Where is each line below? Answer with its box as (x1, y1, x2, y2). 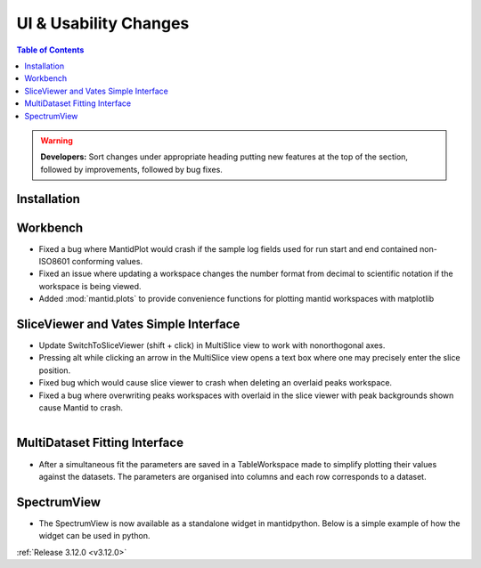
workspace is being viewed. (38, 280, 142, 291)
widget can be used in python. (38, 531, 151, 541)
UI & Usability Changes (16, 13, 190, 33)
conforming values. (71, 256, 143, 266)
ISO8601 (38, 256, 70, 266)
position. (38, 365, 71, 376)
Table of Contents (16, 45, 85, 55)
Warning (40, 134, 73, 146)
